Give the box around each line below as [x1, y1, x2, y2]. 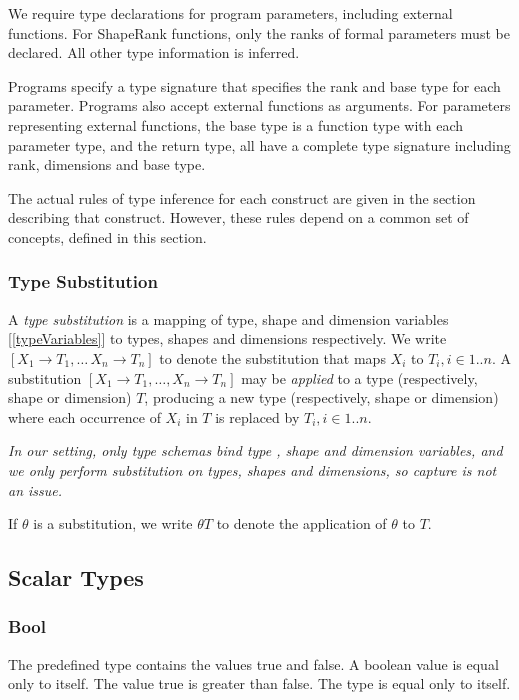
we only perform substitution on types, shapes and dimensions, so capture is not [8, 459, 497, 480]
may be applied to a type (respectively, [241, 367, 478, 388]
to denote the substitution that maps [159, 347, 386, 368]
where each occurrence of [8, 406, 161, 427]
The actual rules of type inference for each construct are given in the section [8, 187, 476, 208]
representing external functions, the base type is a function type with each [8, 114, 464, 135]
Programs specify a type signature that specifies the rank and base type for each [8, 75, 501, 96]
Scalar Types [8, 562, 144, 593]
